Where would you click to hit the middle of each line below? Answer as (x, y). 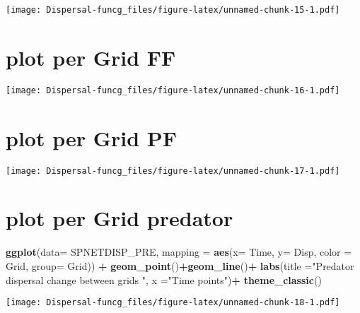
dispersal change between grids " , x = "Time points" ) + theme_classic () (164, 279)
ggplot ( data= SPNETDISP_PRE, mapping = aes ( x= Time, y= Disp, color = (179, 252)
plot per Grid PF (92, 137)
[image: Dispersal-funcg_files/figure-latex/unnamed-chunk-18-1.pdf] (173, 303)
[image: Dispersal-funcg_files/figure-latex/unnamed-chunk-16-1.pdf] (173, 90)
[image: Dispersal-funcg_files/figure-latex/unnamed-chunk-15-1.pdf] (173, 10)
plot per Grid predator (120, 218)
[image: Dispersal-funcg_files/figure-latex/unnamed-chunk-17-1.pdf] (173, 171)
